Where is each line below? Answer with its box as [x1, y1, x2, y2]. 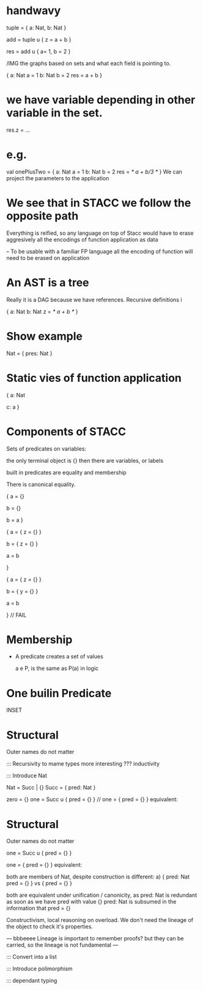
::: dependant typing [6, 977, 57, 984]
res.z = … [6, 126, 31, 134]
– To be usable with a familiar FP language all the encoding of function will [6, 248, 193, 255]
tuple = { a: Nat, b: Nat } [6, 24, 67, 31]
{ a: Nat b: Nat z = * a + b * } [6, 308, 78, 315]
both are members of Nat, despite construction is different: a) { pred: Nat [6, 873, 190, 880]
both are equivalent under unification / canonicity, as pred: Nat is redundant [6, 891, 197, 899]
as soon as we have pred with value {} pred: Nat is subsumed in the [6, 898, 177, 905]
